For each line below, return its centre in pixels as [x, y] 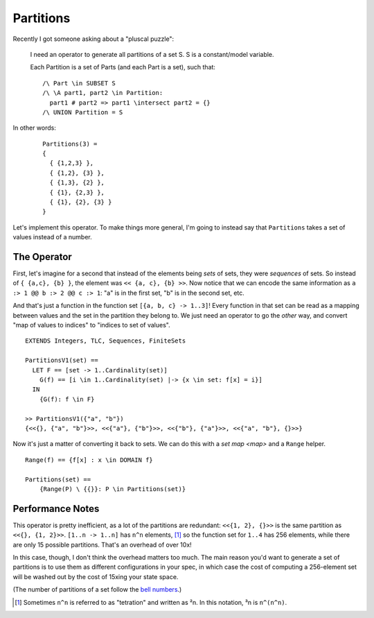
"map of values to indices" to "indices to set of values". [91, 325]
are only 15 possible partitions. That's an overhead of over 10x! [102, 544]
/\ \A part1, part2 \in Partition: [103, 93]
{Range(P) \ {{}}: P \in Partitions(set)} [113, 489]
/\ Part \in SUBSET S [79, 83]
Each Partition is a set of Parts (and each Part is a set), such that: [123, 67]
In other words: [35, 128]
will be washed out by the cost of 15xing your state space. [96, 576]
